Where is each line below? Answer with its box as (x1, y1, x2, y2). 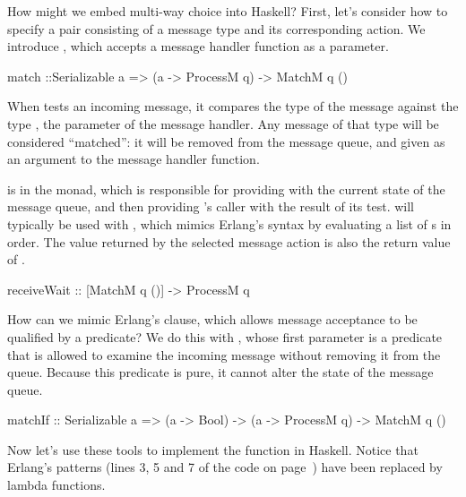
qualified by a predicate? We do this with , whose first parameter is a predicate (7, 327, 443, 346)
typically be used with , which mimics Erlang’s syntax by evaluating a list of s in (7, 214, 452, 233)
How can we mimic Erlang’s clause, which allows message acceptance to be (7, 310, 418, 329)
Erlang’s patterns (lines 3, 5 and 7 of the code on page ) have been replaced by (7, 458, 443, 476)
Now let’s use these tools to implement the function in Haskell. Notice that (7, 440, 419, 458)
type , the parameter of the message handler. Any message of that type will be (7, 114, 439, 133)
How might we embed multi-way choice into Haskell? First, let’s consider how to (7, 2, 448, 20)
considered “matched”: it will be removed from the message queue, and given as (7, 132, 445, 150)
